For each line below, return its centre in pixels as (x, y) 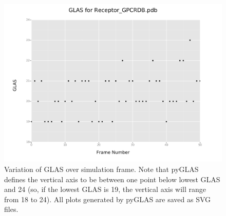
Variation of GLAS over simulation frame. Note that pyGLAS (101, 169)
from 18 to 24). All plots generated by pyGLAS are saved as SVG (108, 199)
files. (11, 209)
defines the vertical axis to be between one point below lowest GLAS (112, 179)
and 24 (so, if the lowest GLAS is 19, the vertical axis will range (105, 189)
